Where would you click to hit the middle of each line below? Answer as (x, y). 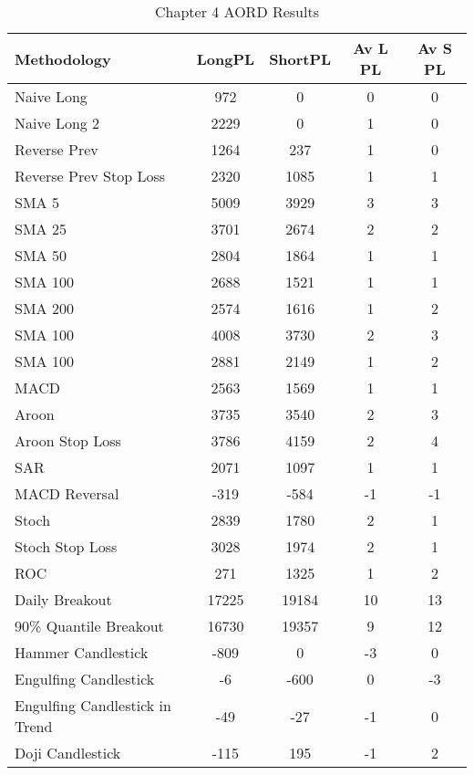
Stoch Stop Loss (66, 546)
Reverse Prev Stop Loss (90, 176)
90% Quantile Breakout (89, 626)
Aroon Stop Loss (68, 440)
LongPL (226, 58)
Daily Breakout (63, 599)
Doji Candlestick (68, 753)
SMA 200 (44, 308)
